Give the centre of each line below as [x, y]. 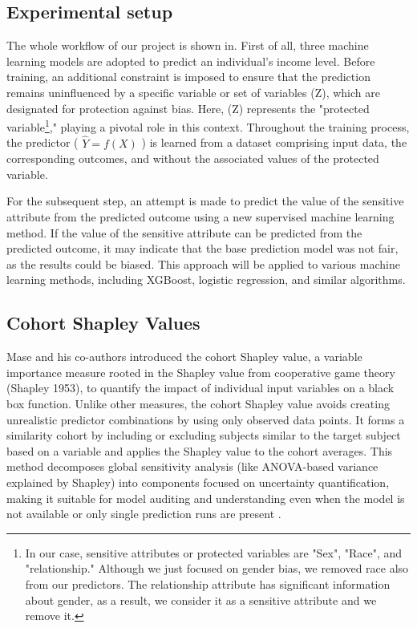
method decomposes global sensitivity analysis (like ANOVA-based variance [192, 466]
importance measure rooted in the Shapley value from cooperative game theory [201, 372]
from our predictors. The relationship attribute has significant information [208, 583]
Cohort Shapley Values [103, 323]
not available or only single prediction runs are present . [144, 514]
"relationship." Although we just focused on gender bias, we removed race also [217, 568]
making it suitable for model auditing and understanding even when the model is [206, 498]
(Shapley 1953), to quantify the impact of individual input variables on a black [200, 388]
